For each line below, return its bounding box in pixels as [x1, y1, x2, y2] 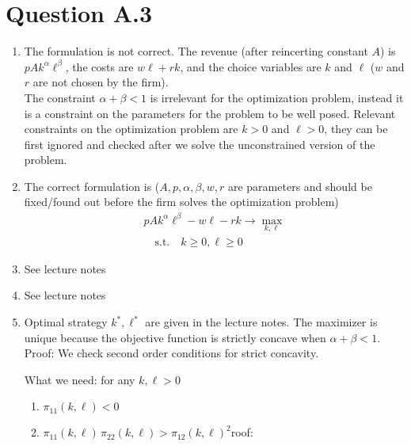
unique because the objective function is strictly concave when [24, 329, 326, 345]
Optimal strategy [24, 314, 108, 330]
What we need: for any [24, 371, 135, 387]
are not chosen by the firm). [32, 74, 169, 90]
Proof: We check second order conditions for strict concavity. [24, 345, 319, 361]
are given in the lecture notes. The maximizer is [145, 314, 378, 330]
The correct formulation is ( [24, 177, 160, 194]
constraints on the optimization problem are [24, 120, 238, 137]
